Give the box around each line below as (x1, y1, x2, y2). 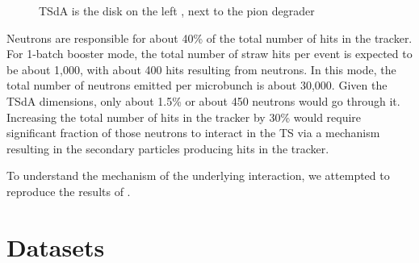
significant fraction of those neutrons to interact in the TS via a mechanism (6, 124, 380, 141)
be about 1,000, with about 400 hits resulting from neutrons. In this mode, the (6, 61, 396, 77)
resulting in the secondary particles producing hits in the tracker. (6, 140, 329, 157)
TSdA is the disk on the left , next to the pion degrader (39, 2, 315, 19)
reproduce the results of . (6, 182, 131, 199)
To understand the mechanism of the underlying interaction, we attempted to (6, 167, 390, 184)
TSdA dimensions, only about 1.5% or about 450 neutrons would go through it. (6, 92, 400, 109)
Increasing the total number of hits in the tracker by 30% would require (6, 108, 362, 125)
